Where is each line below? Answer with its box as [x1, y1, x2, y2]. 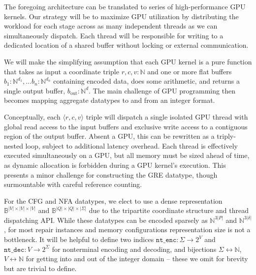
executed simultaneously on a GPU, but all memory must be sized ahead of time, [4, 150, 250, 160]
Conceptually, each [4, 111, 61, 122]
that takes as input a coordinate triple [4, 66, 119, 76]
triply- [217, 131, 236, 141]
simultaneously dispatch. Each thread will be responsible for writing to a [4, 30, 224, 40]
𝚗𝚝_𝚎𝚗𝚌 [156, 237, 177, 244]
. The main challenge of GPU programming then [89, 85, 235, 95]
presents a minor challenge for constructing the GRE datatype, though [4, 169, 218, 180]
